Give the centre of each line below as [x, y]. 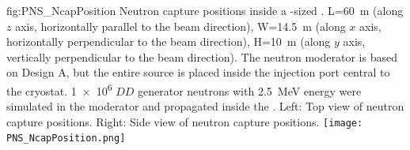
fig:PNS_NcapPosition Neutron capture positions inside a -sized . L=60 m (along [205, 10]
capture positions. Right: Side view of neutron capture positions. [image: [185, 121]
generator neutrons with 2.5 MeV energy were [250, 90]
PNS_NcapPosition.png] [66, 139]
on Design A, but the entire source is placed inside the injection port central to [198, 72]
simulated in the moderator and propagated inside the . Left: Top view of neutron [205, 106]
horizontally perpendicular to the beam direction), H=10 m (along [169, 41]
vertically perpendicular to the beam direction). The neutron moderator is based [202, 56]
